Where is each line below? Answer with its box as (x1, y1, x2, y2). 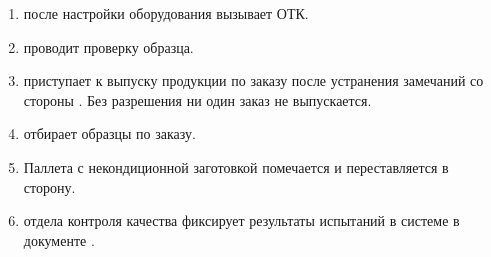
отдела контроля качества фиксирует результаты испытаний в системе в (23, 210, 460, 231)
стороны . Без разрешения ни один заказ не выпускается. (23, 89, 372, 110)
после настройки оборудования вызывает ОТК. (23, 3, 309, 23)
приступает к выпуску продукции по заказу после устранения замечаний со (23, 70, 484, 91)
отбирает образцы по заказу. (23, 123, 196, 144)
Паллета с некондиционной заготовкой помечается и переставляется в (23, 156, 449, 177)
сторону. (23, 176, 76, 197)
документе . (23, 229, 95, 250)
